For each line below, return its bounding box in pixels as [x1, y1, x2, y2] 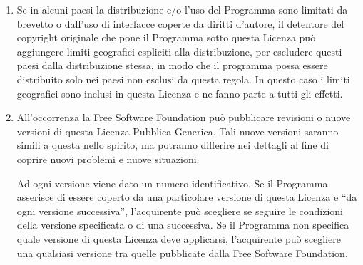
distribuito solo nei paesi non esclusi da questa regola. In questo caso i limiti [16, 71, 350, 86]
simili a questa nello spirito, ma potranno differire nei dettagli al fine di [16, 137, 329, 152]
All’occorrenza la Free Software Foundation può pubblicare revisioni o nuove [16, 110, 351, 125]
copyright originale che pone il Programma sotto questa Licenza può [16, 30, 316, 45]
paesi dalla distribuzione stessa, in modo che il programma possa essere [16, 58, 328, 73]
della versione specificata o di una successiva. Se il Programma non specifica [16, 217, 349, 232]
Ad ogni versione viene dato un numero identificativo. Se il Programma [16, 175, 328, 190]
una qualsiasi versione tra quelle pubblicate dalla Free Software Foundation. [16, 245, 348, 260]
